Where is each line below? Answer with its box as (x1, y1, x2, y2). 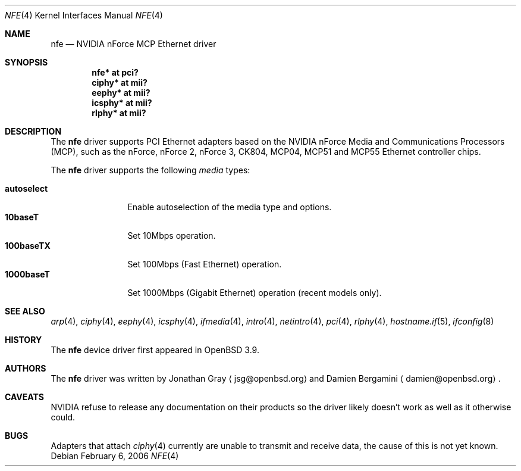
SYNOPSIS (5, 57, 48, 67)
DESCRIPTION (5, 126, 62, 136)
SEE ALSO (5, 306, 45, 316)
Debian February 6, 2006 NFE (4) (51, 451, 179, 461)
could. (51, 412, 76, 422)
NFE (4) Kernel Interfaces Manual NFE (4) (5, 10, 163, 20)
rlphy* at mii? (92, 108, 146, 118)
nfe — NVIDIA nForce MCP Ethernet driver (51, 39, 216, 49)
